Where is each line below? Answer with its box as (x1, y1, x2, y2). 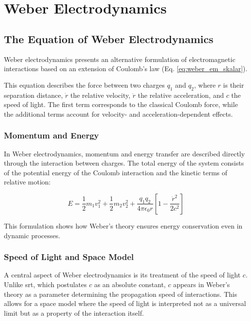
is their (223, 79, 244, 90)
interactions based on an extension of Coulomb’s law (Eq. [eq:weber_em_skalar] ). (4, 63, 248, 74)
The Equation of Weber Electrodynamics (4, 31, 214, 46)
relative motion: (4, 177, 51, 187)
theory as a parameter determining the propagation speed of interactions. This (4, 289, 237, 299)
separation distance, (4, 90, 63, 100)
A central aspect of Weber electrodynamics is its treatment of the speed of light (4, 270, 241, 280)
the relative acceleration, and (138, 90, 224, 100)
